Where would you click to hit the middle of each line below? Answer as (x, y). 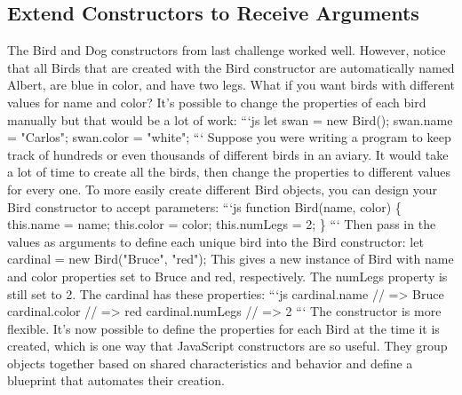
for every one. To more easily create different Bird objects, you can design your (223, 189)
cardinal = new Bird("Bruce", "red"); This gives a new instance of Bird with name (231, 259)
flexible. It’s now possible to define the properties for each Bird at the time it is (223, 328)
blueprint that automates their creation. (116, 380)
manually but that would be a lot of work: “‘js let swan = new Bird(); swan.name (230, 119)
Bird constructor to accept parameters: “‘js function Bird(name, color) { (204, 206)
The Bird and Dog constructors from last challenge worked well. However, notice (227, 50)
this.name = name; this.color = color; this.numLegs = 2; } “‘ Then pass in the (222, 224)
